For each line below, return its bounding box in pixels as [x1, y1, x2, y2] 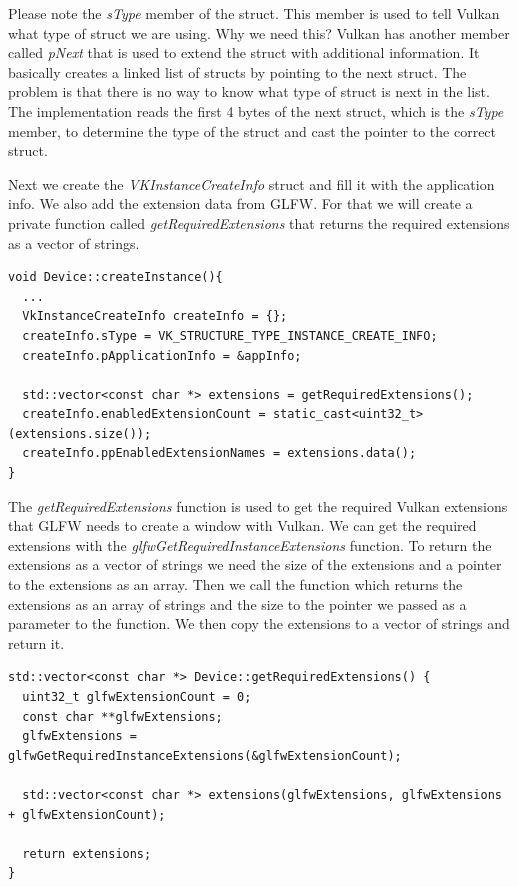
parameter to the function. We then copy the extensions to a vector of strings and [8, 613, 510, 634]
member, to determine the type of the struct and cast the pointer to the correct [8, 120, 497, 141]
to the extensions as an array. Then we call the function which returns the [8, 574, 463, 595]
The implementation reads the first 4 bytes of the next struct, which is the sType [8, 100, 504, 121]
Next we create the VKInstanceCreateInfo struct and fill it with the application [8, 173, 495, 194]
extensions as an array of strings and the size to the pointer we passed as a [8, 593, 467, 614]
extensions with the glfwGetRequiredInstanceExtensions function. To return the [8, 534, 492, 555]
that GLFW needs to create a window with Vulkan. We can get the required [8, 515, 477, 536]
